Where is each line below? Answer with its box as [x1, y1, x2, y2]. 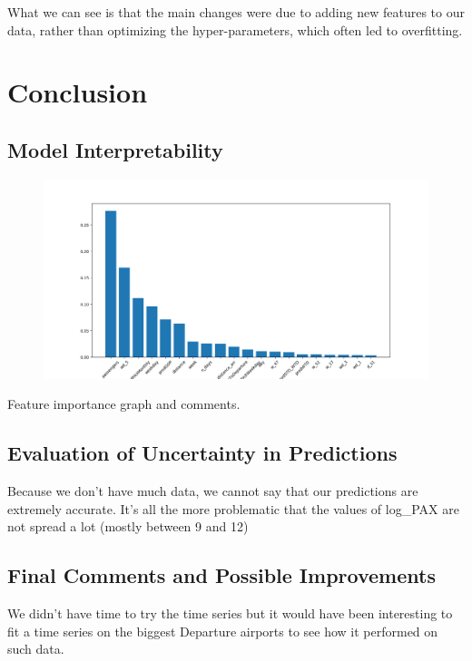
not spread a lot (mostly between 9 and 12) [7, 517, 249, 536]
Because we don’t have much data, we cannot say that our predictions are [7, 481, 418, 501]
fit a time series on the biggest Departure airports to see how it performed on [7, 621, 438, 640]
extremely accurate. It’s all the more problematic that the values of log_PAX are [7, 499, 459, 518]
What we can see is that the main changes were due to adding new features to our [7, 3, 465, 21]
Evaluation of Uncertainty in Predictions [7, 439, 398, 467]
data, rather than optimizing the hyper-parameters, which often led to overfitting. [7, 20, 463, 39]
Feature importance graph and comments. [7, 394, 241, 413]
